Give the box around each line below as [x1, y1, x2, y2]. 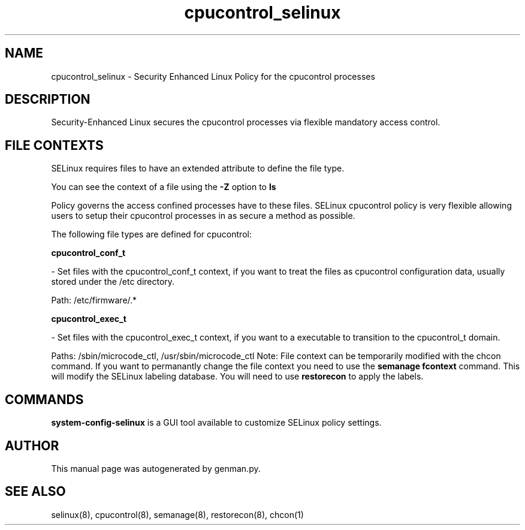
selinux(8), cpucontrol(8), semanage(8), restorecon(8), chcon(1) [51, 509, 304, 520]
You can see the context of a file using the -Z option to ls [51, 182, 276, 192]
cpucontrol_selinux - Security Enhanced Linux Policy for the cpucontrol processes [51, 71, 375, 82]
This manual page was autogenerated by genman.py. [51, 463, 261, 474]
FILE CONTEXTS [5, 137, 104, 153]
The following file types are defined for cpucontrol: [51, 229, 252, 240]
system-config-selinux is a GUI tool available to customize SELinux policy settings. [51, 417, 382, 428]
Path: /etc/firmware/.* [51, 295, 137, 306]
